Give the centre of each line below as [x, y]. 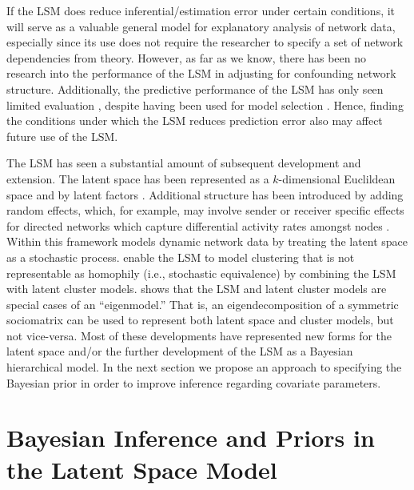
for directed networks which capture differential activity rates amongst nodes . [198, 225]
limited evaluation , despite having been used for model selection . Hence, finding [205, 104]
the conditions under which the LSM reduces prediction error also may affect [195, 120]
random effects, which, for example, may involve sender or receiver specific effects [205, 210]
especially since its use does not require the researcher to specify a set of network [205, 42]
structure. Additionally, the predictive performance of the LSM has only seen [195, 88]
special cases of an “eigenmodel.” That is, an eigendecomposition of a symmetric [203, 304]
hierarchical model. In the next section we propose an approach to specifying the [204, 367]
